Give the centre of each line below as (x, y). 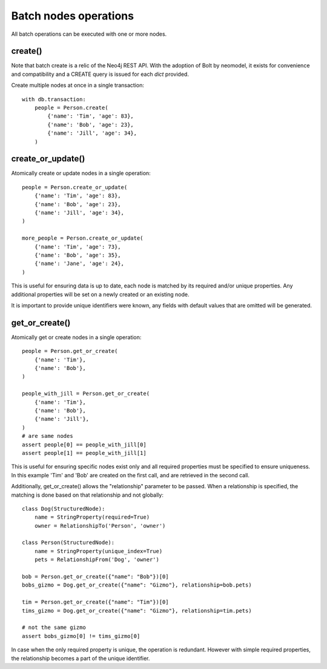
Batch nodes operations (73, 16)
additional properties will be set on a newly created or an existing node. (100, 294)
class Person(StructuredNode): (68, 543)
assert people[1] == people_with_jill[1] (84, 453)
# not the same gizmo (54, 627)
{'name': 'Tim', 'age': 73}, (78, 247)
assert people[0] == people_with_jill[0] (84, 445)
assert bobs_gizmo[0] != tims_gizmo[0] (81, 636)
